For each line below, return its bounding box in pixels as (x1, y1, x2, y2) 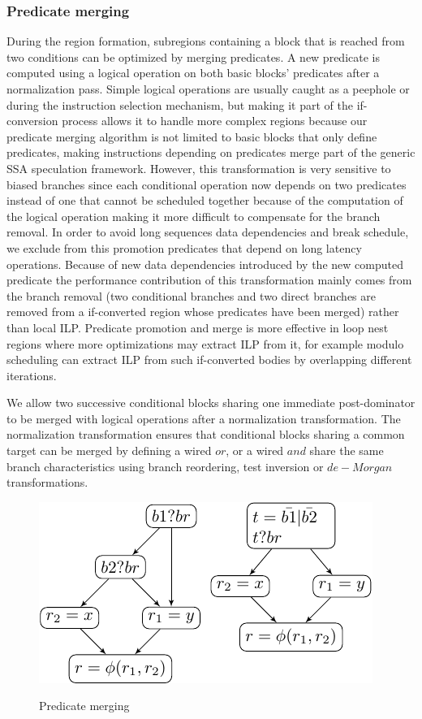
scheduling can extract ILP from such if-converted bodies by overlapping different (6, 351, 412, 368)
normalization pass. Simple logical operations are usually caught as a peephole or (6, 80, 410, 97)
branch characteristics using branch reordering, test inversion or (6, 457, 324, 474)
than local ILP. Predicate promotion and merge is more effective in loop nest (6, 318, 389, 336)
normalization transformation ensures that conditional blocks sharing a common (6, 426, 405, 443)
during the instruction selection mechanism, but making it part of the (6, 96, 353, 113)
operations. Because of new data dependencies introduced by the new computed (6, 255, 403, 272)
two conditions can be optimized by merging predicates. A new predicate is (6, 48, 380, 65)
